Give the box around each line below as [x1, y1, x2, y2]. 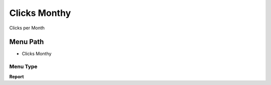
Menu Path [9, 38, 44, 46]
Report [9, 74, 24, 80]
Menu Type [9, 63, 38, 70]
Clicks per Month [9, 25, 45, 31]
